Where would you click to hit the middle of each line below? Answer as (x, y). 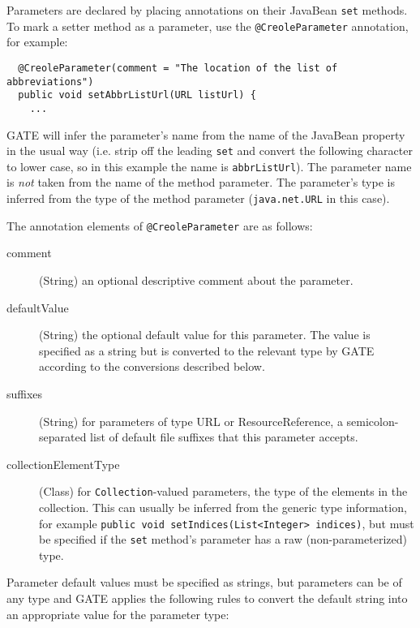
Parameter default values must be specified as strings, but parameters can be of (204, 582)
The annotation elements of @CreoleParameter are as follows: (160, 225)
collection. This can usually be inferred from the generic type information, (223, 507)
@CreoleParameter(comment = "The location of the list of (178, 68)
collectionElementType (63, 464)
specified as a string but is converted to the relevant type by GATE (207, 350)
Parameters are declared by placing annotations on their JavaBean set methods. (207, 10)
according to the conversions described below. (152, 366)
